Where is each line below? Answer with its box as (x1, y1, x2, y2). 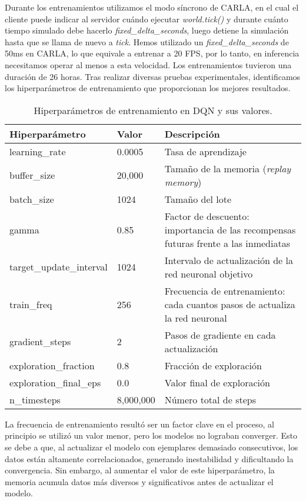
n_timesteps (9, 392, 61, 406)
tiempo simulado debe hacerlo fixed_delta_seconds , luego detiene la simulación (5, 24, 289, 36)
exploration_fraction (9, 358, 95, 372)
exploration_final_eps (9, 375, 101, 389)
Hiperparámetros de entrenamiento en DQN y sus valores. (34, 103, 272, 117)
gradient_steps (9, 335, 71, 349)
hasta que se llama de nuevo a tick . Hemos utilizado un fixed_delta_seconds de (5, 35, 289, 48)
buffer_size (9, 168, 55, 182)
